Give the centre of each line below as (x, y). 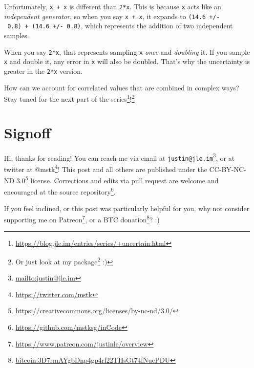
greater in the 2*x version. (43, 71)
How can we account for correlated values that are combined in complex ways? (122, 87)
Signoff (27, 132)
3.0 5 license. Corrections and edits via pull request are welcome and (117, 180)
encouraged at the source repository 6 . (60, 191)
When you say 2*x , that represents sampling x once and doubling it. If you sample (127, 52)
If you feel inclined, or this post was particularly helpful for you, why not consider (127, 208)
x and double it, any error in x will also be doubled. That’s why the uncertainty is (127, 61)
